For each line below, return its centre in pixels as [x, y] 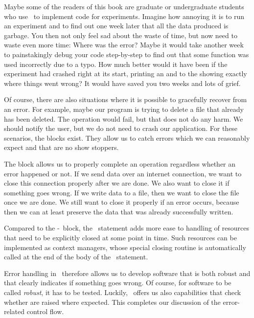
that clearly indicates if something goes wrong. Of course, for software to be [118, 283]
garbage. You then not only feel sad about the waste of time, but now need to [121, 35]
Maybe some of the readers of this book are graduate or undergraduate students [124, 6]
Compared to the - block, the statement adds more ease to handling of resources [127, 228]
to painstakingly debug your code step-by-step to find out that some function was [127, 54]
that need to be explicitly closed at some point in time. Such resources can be [120, 238]
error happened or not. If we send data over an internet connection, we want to [123, 173]
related [14, 311]
